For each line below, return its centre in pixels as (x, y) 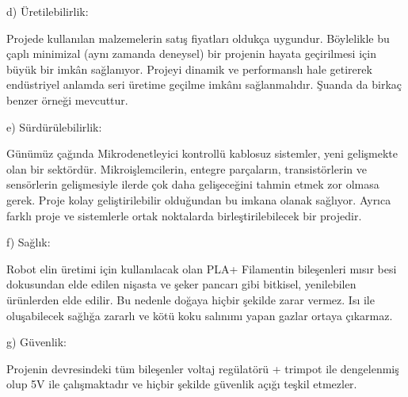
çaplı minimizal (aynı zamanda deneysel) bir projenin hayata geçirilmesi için (191, 53)
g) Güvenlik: (36, 342)
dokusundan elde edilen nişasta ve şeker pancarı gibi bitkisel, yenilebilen (181, 284)
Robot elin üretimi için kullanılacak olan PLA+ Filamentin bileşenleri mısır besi (202, 268)
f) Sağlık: (29, 242)
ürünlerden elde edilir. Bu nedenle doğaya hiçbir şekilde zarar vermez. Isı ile (191, 299)
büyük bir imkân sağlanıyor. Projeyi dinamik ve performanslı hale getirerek (189, 69)
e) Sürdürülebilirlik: (54, 126)
